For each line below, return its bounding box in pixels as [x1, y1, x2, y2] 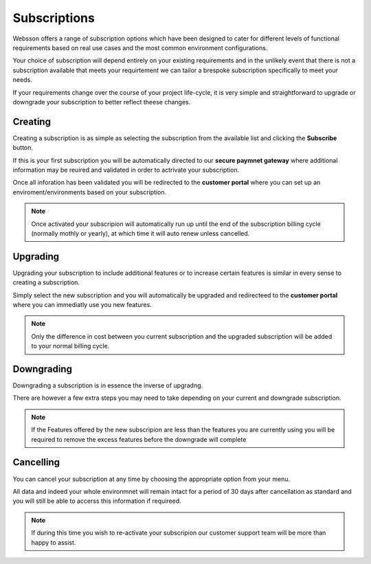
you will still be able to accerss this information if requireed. [12, 497, 181, 505]
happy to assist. [31, 538, 76, 546]
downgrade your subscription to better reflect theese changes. [12, 98, 191, 106]
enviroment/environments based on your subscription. [12, 188, 167, 196]
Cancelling [12, 457, 60, 469]
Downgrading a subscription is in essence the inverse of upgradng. [12, 381, 203, 390]
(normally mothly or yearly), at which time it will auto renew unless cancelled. [31, 229, 250, 237]
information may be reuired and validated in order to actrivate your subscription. [12, 166, 240, 174]
